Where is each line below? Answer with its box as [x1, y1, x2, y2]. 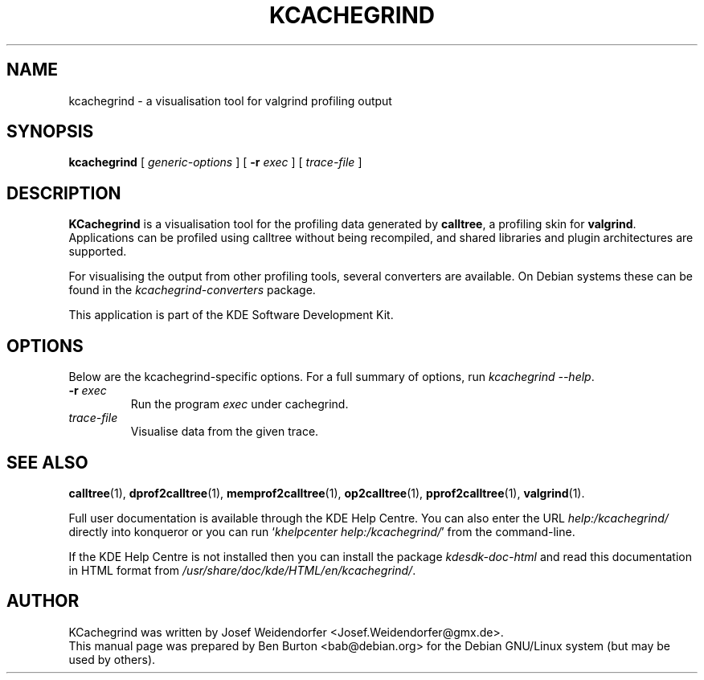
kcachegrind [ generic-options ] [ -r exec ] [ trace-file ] [68, 155, 362, 170]
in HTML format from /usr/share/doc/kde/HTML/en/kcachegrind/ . [68, 563, 416, 577]
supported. [68, 244, 127, 259]
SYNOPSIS [6, 121, 94, 142]
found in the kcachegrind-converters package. [68, 283, 316, 297]
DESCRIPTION [6, 182, 121, 203]
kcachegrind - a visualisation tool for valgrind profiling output [68, 93, 392, 108]
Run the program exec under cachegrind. [130, 397, 349, 412]
